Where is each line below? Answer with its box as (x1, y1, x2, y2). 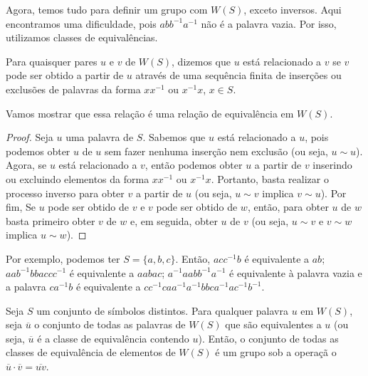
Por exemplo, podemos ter (6, 251, 120, 266)
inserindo (312, 157, 352, 172)
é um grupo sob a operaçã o (215, 345, 337, 360)
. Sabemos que (142, 130, 206, 145)
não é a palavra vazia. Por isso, (201, 16, 337, 31)
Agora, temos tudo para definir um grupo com (6, 2, 208, 16)
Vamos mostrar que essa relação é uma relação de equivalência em (6, 105, 294, 120)
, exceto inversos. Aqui (243, 2, 342, 16)
